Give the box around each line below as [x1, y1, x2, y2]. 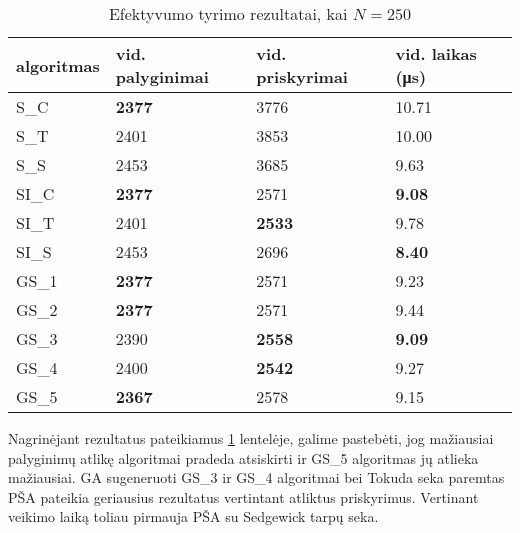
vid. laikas [395, 42, 477, 65]
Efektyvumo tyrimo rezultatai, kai [108, 2, 348, 25]
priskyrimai [256, 65, 348, 88]
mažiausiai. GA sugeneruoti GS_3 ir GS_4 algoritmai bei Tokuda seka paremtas [8, 467, 505, 488]
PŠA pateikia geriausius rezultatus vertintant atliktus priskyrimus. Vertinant [8, 486, 479, 507]
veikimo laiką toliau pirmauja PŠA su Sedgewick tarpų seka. [8, 506, 379, 527]
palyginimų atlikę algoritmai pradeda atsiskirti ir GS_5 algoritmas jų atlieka [8, 447, 479, 468]
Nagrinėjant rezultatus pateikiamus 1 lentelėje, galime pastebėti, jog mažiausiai [8, 428, 494, 448]
